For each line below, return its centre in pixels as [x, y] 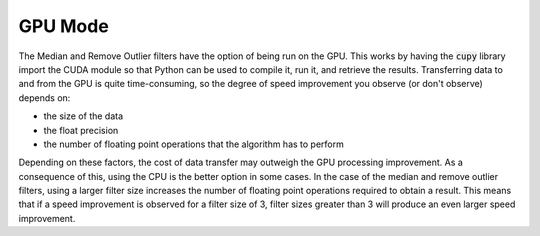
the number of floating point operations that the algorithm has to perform [193, 144]
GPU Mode [63, 26]
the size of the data [83, 116]
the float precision [81, 130]
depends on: [44, 97]
